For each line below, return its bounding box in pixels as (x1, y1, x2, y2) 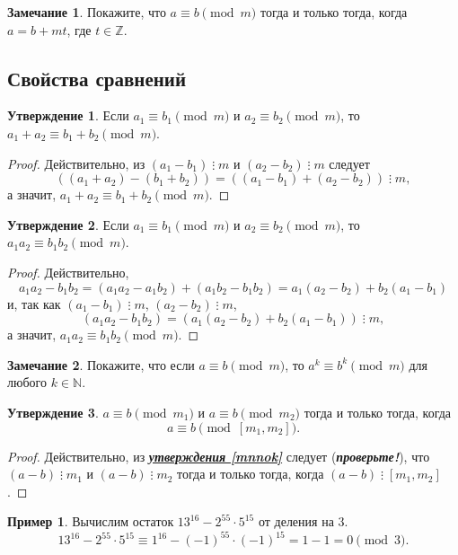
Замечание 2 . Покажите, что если (7, 355, 195, 374)
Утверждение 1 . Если (7, 106, 129, 125)
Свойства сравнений (7, 64, 187, 92)
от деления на (258, 512, 334, 531)
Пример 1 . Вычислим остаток (7, 512, 174, 531)
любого (7, 373, 47, 392)
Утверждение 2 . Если (7, 215, 129, 233)
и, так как (7, 294, 61, 313)
